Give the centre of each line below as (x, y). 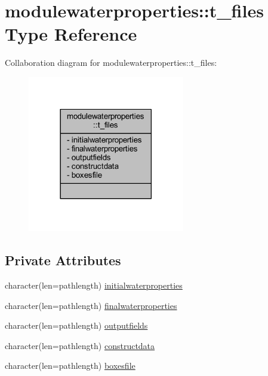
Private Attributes (63, 260)
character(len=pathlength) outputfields (76, 325)
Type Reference (71, 34)
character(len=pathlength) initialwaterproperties (94, 285)
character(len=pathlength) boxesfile (70, 366)
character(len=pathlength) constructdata (80, 345)
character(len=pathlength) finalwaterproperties (91, 305)
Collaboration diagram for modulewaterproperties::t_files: (111, 63)
